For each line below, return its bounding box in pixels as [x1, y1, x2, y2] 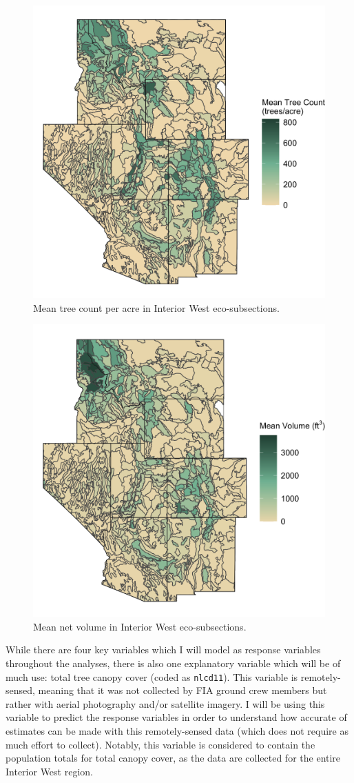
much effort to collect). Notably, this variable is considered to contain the [6, 737, 315, 751]
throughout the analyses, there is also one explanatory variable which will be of [6, 655, 341, 670]
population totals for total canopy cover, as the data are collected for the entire [6, 751, 341, 765]
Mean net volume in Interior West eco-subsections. [33, 619, 247, 633]
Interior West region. [6, 764, 93, 778]
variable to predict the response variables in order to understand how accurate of [6, 710, 347, 724]
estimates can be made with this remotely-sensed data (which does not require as [6, 724, 348, 737]
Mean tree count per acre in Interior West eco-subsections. [33, 300, 280, 315]
